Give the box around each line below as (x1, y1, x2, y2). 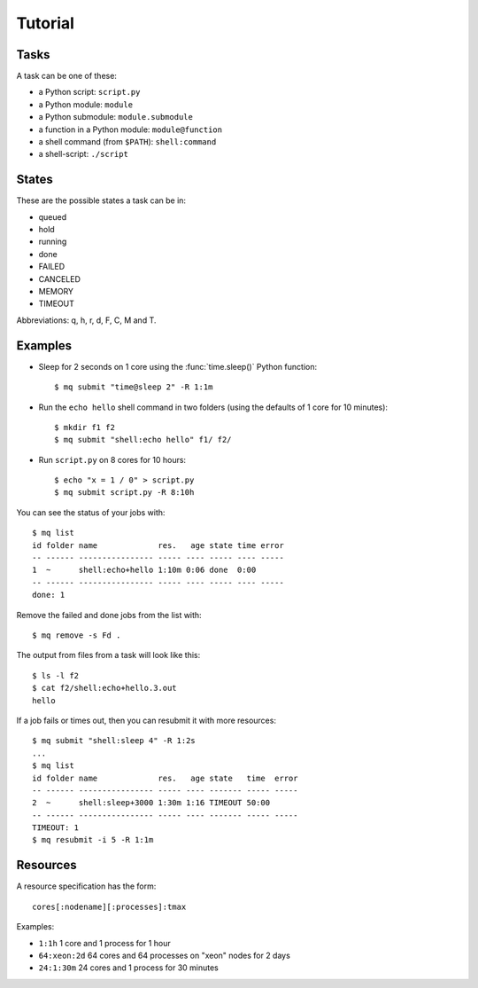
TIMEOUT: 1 (32, 823, 80, 833)
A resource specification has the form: (16, 881, 157, 891)
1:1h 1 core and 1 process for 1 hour (38, 937, 172, 948)
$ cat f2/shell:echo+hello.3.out (32, 683, 177, 694)
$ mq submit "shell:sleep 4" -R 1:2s (32, 736, 197, 746)
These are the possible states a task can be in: (16, 195, 186, 206)
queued (38, 211, 67, 222)
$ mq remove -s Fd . (32, 630, 121, 640)
